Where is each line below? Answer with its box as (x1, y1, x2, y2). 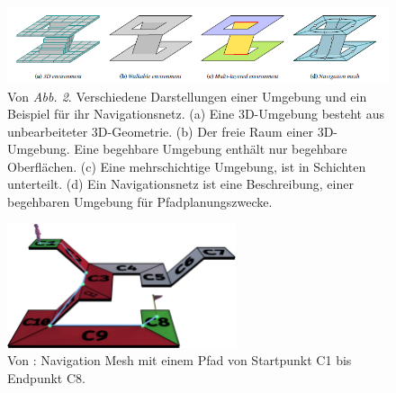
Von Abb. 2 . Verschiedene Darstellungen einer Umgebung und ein (7, 86, 367, 105)
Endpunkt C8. (7, 368, 85, 387)
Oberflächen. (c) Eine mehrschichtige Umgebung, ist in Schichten (7, 156, 366, 175)
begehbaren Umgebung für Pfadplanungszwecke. (7, 192, 273, 211)
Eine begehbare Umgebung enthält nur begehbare (74, 139, 347, 158)
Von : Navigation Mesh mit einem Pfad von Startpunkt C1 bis (7, 351, 352, 370)
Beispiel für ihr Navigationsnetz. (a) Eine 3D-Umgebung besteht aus (7, 104, 385, 123)
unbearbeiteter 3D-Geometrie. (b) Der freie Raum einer (7, 121, 314, 140)
